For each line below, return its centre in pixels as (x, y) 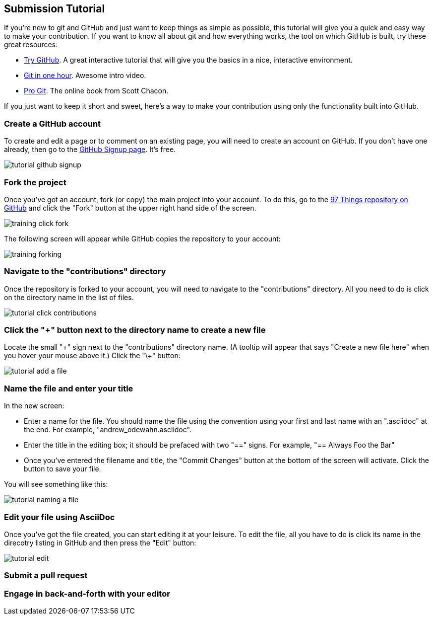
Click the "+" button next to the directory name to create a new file (135, 330)
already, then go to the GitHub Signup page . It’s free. (90, 150)
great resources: (31, 45)
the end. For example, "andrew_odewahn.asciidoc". (108, 430)
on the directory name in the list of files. (69, 297)
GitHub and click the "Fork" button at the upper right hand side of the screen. (130, 208)
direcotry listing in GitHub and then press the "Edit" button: (100, 542)
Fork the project (35, 182)
